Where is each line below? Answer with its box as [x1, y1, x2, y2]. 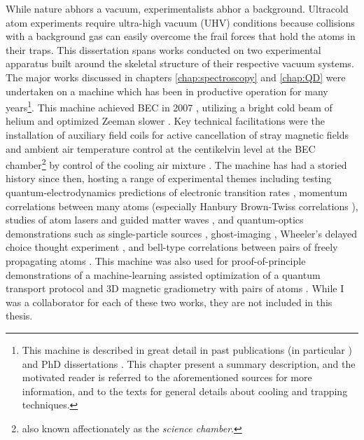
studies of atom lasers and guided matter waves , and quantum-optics [6, 212, 304, 227]
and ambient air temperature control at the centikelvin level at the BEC [6, 141, 316, 156]
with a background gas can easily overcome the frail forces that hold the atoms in [6, 29, 356, 43]
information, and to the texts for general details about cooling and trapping [22, 383, 348, 398]
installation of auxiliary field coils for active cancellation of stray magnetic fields [6, 128, 349, 142]
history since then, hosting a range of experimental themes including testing [6, 171, 332, 186]
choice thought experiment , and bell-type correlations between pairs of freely [6, 240, 338, 254]
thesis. [6, 308, 33, 323]
